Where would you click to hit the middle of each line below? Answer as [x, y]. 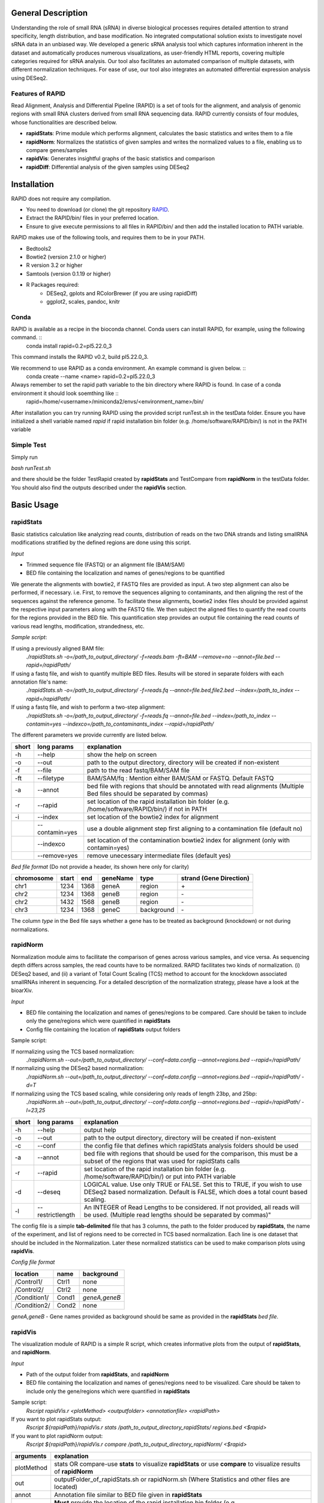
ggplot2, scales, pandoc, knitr [83, 301]
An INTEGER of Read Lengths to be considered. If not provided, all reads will [192, 1207]
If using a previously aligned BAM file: [58, 648]
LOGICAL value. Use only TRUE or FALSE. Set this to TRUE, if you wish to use [193, 1184]
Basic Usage [35, 505]
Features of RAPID [38, 93]
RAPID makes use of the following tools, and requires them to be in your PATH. [108, 237]
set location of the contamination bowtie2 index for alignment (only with [189, 840]
